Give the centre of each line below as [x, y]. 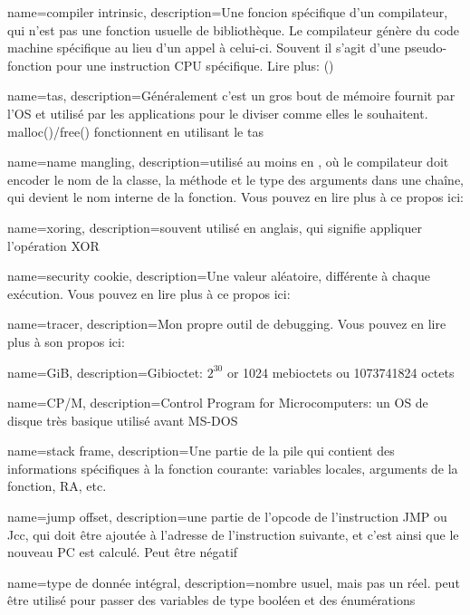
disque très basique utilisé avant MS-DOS [123, 420]
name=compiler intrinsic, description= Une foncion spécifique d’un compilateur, [228, 12]
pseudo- [426, 48]
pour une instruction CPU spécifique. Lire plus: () [195, 65]
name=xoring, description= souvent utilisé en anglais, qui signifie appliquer [215, 227]
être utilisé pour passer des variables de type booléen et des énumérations [211, 600]
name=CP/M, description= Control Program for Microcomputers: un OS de [218, 403]
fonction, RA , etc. [57, 486]
